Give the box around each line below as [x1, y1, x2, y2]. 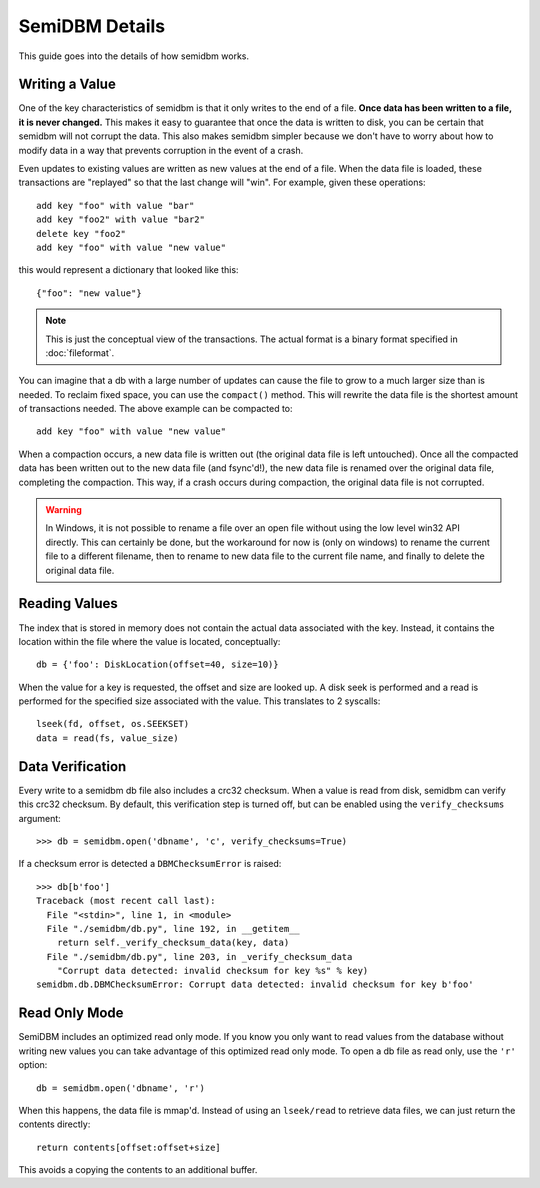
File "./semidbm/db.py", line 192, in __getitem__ [46, 923, 300, 934]
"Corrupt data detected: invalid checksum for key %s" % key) [56, 965, 369, 977]
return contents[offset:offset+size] [36, 1141, 222, 1153]
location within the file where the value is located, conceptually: [18, 635, 281, 647]
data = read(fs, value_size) [36, 732, 179, 744]
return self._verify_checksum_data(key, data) [56, 937, 290, 949]
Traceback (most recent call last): [36, 895, 216, 907]
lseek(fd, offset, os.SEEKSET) [36, 718, 190, 730]
